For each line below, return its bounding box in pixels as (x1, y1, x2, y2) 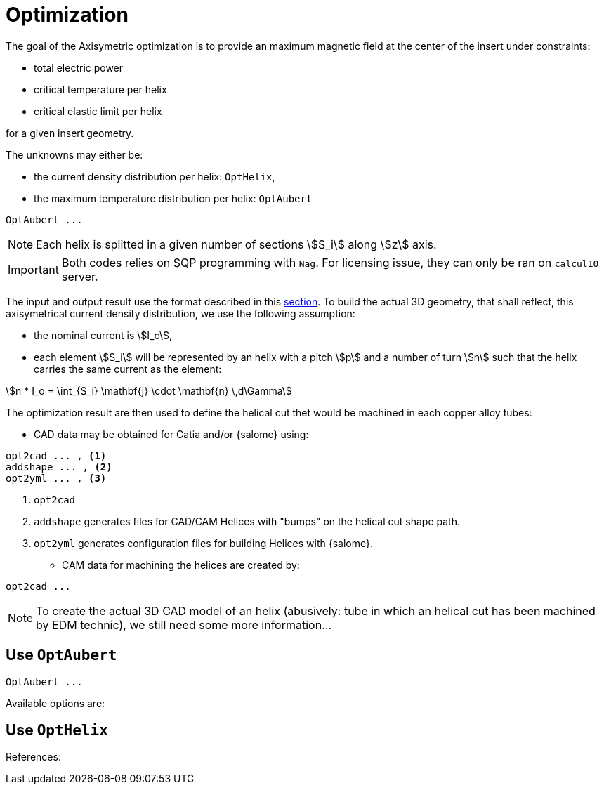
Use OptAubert (6, 646, 117, 664)
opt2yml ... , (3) (6, 472, 107, 484)
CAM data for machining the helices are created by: (62, 558, 300, 571)
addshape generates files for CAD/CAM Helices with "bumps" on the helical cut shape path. (34, 515, 460, 527)
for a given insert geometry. (6, 126, 134, 139)
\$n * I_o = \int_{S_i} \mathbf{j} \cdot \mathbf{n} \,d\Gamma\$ (6, 384, 292, 397)
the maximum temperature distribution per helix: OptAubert (34, 192, 313, 204)
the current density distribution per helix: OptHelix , (34, 170, 275, 183)
